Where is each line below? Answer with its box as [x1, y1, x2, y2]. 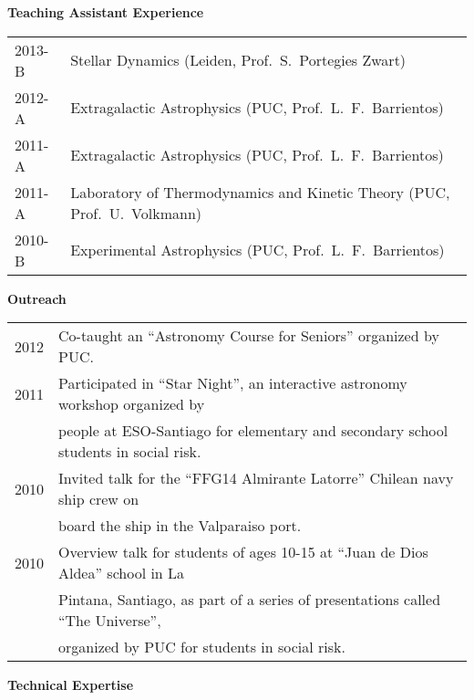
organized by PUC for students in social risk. [58, 636, 345, 658]
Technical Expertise [7, 675, 134, 695]
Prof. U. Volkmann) [70, 202, 202, 224]
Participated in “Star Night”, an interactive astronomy [58, 372, 407, 394]
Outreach [7, 288, 67, 308]
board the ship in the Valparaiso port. [58, 515, 302, 537]
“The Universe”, [58, 610, 161, 632]
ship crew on [58, 488, 139, 510]
